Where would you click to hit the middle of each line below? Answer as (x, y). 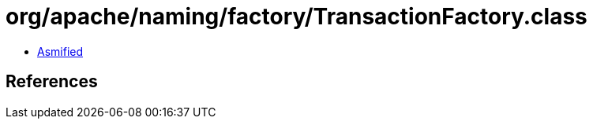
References (52, 82)
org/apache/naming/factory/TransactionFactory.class (296, 17)
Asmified (60, 51)
